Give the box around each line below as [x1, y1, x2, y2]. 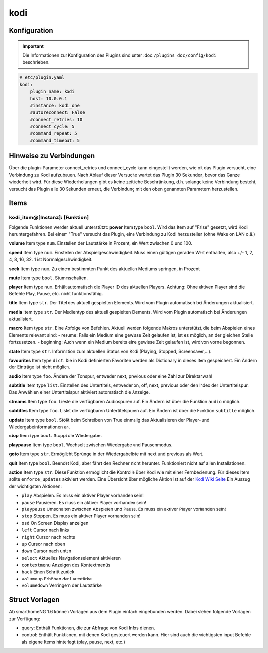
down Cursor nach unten [21, 548, 72, 554]
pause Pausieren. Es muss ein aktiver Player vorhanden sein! [21, 499, 146, 505]
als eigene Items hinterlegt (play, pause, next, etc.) [21, 639, 125, 645]
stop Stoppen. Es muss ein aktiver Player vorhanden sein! [21, 513, 141, 519]
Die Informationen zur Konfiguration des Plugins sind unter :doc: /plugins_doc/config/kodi [22, 52, 217, 58]
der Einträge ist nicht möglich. [9, 364, 70, 370]
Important [22, 43, 44, 49]
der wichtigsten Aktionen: [9, 483, 62, 489]
